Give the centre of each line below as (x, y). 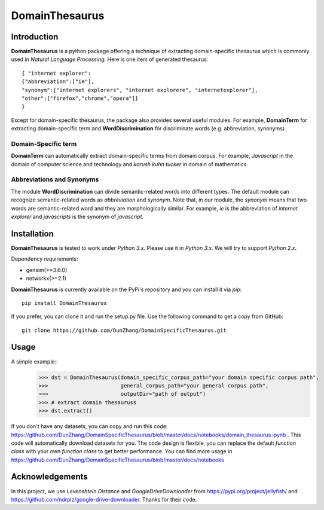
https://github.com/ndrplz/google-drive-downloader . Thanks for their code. (104, 499)
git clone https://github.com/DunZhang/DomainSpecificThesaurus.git (124, 330)
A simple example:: (34, 361)
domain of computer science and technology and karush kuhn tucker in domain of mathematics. (129, 164)
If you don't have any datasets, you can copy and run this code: (89, 426)
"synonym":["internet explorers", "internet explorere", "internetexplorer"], (140, 90)
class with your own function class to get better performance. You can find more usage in (122, 451)
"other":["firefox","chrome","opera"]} (80, 98)
